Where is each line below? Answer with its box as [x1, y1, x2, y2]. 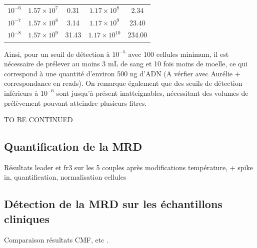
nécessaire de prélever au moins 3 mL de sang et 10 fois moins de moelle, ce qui [4, 58, 248, 69]
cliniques [4, 211, 50, 226]
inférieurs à [4, 87, 38, 98]
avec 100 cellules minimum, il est [128, 48, 229, 59]
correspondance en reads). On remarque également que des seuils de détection [4, 78, 242, 88]
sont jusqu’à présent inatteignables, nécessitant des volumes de [56, 87, 248, 98]
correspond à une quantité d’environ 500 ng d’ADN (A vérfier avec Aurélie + [4, 68, 240, 78]
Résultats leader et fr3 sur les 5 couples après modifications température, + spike [4, 162, 253, 172]
